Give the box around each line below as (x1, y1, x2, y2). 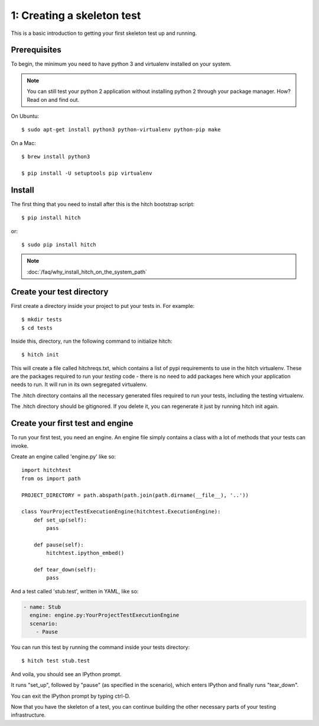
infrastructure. (11, 711, 46, 719)
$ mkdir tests (21, 316, 62, 323)
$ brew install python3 (21, 153, 90, 160)
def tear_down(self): (33, 566, 97, 573)
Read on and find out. (27, 96, 80, 103)
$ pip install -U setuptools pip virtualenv (21, 169, 153, 176)
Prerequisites (11, 45, 61, 55)
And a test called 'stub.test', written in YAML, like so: (11, 587, 139, 595)
